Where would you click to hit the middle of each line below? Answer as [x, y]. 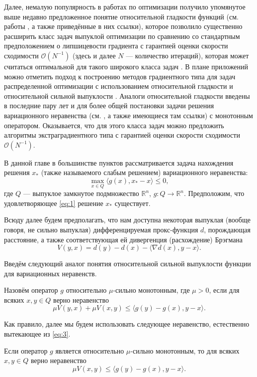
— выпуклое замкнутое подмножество [81, 193]
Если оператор [26, 350]
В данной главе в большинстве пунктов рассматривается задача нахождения [119, 162]
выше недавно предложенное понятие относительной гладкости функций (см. [121, 16]
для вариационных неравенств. [50, 273]
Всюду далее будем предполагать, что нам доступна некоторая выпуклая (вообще [127, 220]
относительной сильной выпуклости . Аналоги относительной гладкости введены [127, 95]
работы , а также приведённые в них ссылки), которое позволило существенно [123, 26]
